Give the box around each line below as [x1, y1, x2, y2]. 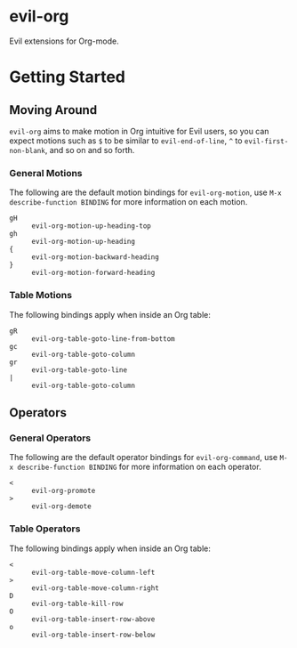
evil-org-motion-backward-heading [31, 253, 160, 262]
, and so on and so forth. [44, 144, 135, 155]
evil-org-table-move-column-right [31, 583, 160, 593]
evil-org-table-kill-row [31, 599, 124, 608]
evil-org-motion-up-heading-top [31, 222, 151, 231]
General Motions [9, 166, 83, 179]
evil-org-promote [31, 487, 96, 496]
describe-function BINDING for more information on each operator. [17, 461, 261, 473]
